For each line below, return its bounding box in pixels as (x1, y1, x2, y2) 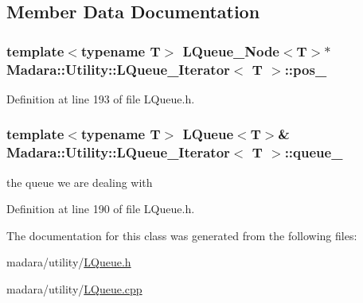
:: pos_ (284, 59, 327, 79)
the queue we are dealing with (6, 173, 153, 190)
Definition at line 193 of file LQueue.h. (6, 90, 195, 107)
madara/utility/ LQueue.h (6, 254, 131, 270)
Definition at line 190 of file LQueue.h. (6, 200, 195, 217)
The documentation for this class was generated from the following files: (6, 227, 357, 243)
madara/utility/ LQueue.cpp (6, 281, 142, 297)
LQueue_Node (182, 41, 279, 60)
